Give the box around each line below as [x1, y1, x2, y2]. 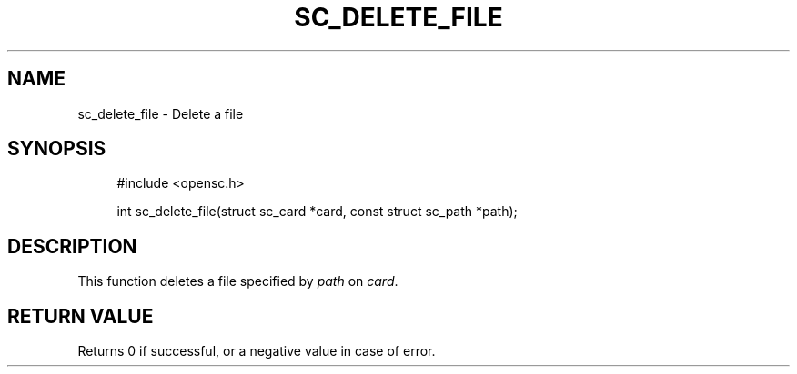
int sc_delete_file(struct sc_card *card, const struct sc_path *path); [116, 203, 518, 220]
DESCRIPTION [7, 234, 137, 258]
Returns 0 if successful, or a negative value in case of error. [77, 343, 436, 359]
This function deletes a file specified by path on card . [77, 273, 398, 290]
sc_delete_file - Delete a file [77, 105, 244, 122]
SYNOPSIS [7, 137, 106, 161]
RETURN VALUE [7, 304, 154, 328]
